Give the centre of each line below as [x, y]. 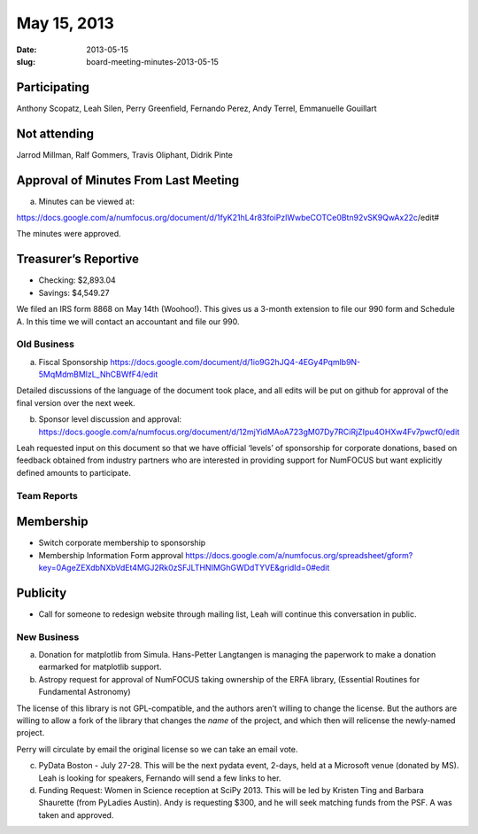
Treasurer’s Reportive [78, 259]
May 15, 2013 [65, 23]
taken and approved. [76, 815]
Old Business [46, 344]
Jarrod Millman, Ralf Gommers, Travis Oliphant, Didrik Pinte [125, 154]
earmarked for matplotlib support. [100, 667]
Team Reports [47, 495]
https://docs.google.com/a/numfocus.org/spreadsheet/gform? [299, 555]
